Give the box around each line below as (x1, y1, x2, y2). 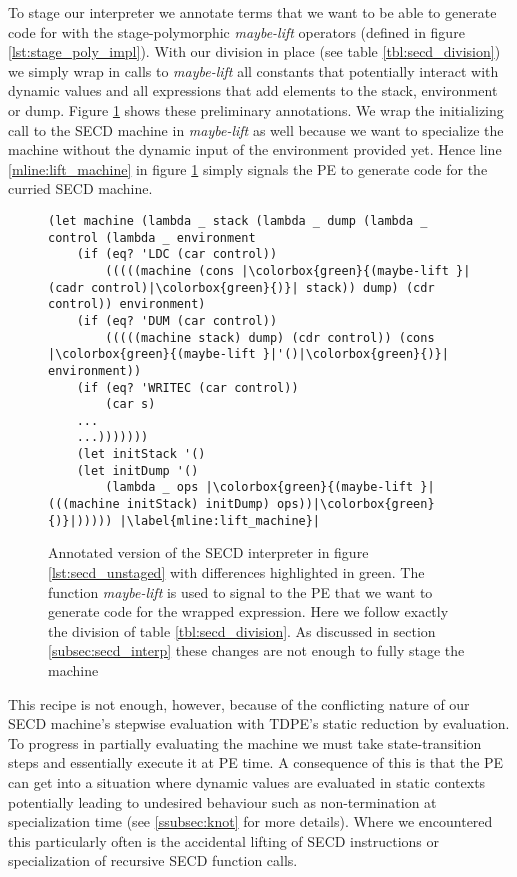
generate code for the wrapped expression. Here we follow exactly (48, 601, 449, 622)
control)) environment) (48, 297, 206, 312)
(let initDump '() (76, 463, 199, 478)
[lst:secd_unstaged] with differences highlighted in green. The (48, 562, 425, 582)
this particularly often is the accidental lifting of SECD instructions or (8, 830, 440, 851)
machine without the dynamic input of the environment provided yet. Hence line (8, 139, 502, 160)
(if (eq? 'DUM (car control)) (76, 313, 278, 328)
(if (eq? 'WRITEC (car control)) (76, 380, 299, 395)
